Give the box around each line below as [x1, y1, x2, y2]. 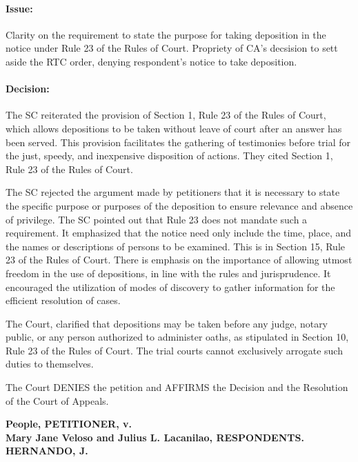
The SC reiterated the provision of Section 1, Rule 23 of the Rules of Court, [6, 108, 326, 122]
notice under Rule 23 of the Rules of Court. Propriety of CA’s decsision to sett [6, 41, 338, 55]
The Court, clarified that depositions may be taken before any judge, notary [6, 316, 328, 330]
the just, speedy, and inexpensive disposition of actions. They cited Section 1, [6, 148, 333, 163]
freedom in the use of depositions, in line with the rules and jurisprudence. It [6, 265, 331, 280]
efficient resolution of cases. [6, 293, 121, 308]
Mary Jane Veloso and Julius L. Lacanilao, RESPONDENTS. [6, 430, 304, 444]
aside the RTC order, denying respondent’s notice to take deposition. [6, 54, 297, 68]
